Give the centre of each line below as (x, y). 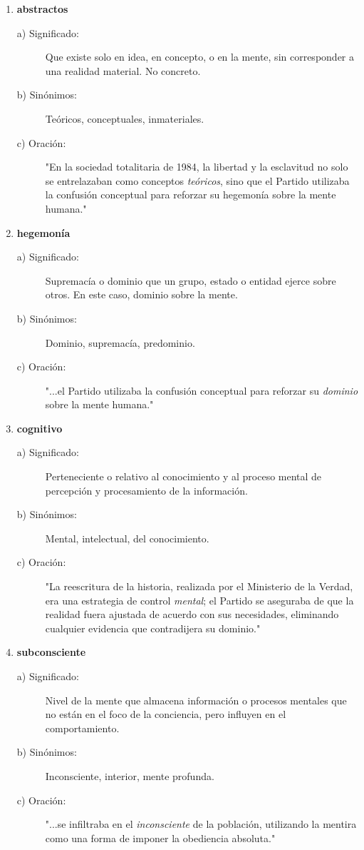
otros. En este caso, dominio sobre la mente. (141, 294)
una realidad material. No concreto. (123, 70)
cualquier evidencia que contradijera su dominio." (153, 628)
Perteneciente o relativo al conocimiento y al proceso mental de (183, 476)
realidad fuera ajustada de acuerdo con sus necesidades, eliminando (192, 614)
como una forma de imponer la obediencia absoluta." (160, 838)
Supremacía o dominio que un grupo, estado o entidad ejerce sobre (191, 280)
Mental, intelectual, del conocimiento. (127, 538)
